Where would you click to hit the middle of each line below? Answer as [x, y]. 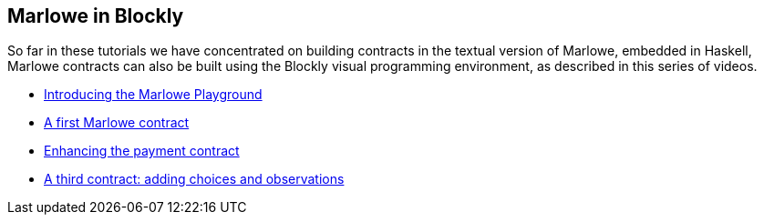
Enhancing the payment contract [142, 151]
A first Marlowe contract [117, 123]
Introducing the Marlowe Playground [153, 95]
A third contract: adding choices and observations [194, 179]
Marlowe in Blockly [96, 16]
